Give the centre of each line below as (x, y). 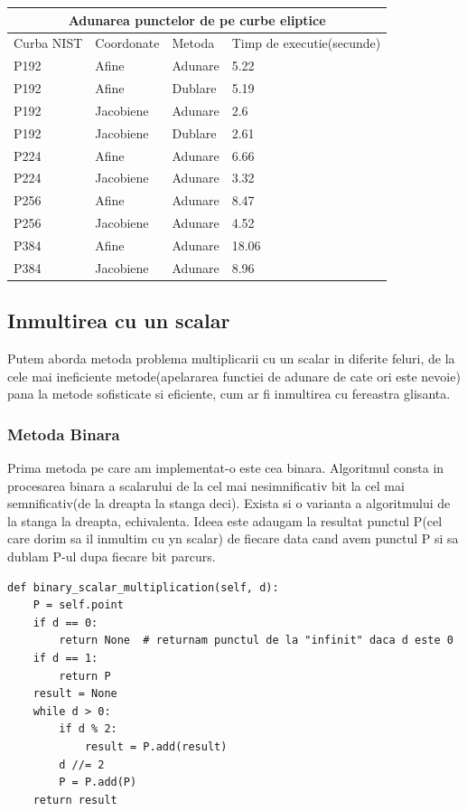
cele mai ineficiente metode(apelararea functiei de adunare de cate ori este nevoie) (234, 376)
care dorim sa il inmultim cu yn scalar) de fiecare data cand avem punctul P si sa (233, 538)
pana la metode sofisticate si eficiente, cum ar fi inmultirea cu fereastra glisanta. (229, 394)
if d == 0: (65, 622)
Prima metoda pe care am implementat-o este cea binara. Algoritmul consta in (226, 468)
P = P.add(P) (98, 783)
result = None (75, 694)
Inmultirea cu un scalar (119, 321)
